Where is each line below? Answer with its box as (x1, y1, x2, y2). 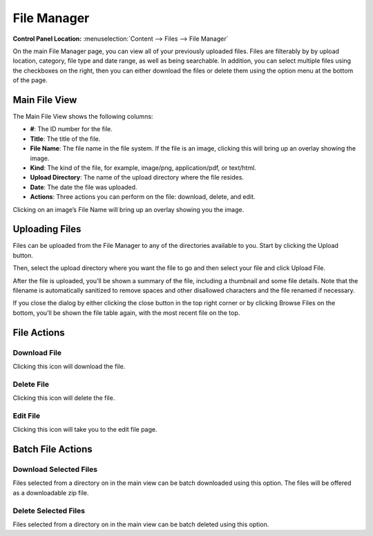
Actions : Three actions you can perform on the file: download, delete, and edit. (30, 193, 256, 201)
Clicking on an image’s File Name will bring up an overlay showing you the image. (12, 205, 245, 213)
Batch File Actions (12, 443, 93, 455)
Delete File (12, 379, 50, 389)
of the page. (12, 76, 48, 84)
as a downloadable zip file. (12, 488, 89, 497)
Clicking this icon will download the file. (12, 362, 126, 370)
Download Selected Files (12, 465, 98, 474)
